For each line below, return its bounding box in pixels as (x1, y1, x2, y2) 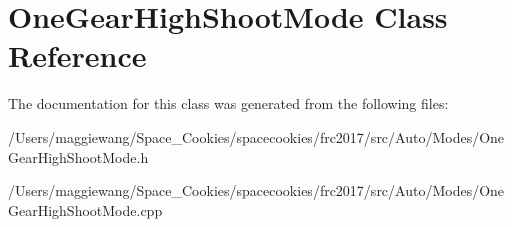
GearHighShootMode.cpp (8, 199, 163, 220)
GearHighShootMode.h (8, 146, 149, 167)
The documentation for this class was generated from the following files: (8, 93, 449, 114)
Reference (8, 35, 147, 76)
